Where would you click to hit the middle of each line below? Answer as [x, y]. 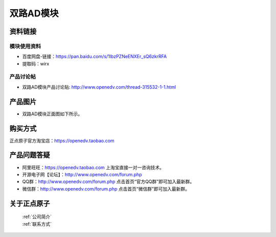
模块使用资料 [25, 46]
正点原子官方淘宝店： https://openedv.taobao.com [62, 140]
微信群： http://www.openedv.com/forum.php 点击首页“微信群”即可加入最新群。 [106, 188]
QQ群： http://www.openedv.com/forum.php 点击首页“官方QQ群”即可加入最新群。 [108, 182]
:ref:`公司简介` [37, 217]
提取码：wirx [36, 63]
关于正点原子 [30, 204]
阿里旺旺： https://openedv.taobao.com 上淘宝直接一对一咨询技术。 [93, 167]
